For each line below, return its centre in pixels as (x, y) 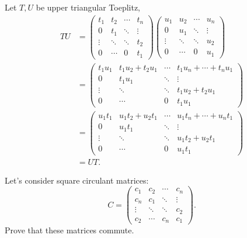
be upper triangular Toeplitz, (88, 7)
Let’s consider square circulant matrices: (77, 180)
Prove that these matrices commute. (69, 230)
